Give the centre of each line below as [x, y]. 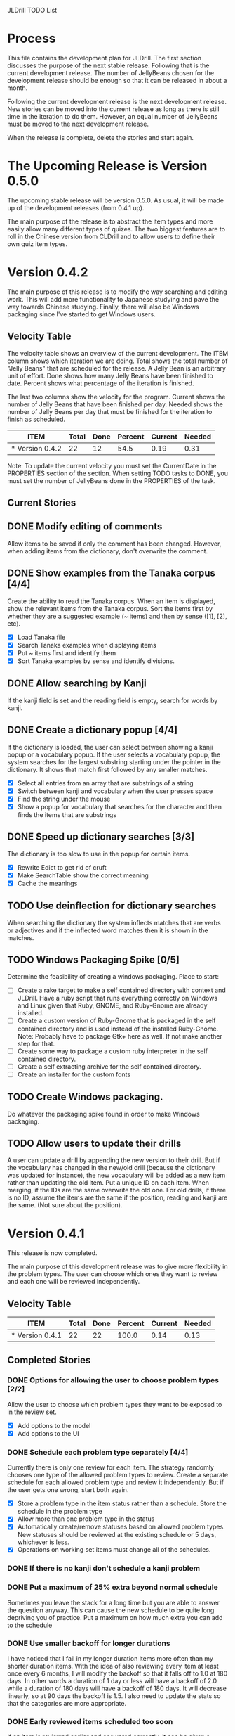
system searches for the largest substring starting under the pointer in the [114, 761]
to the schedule [30, 1625]
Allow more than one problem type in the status [86, 1519]
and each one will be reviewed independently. [74, 1282]
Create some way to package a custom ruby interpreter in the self [113, 1051]
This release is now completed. [52, 1253]
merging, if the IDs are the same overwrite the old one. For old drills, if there [117, 1190]
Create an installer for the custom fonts [74, 1074]
